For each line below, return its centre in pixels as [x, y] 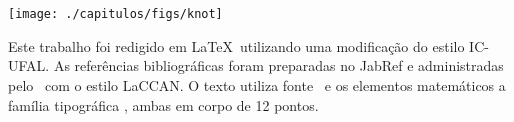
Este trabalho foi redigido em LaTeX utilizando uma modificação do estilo [236, 45]
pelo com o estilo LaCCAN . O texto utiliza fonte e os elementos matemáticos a [257, 85]
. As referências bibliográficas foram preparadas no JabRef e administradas [274, 65]
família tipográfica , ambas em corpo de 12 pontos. [163, 104]
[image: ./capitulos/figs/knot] [115, 14]
